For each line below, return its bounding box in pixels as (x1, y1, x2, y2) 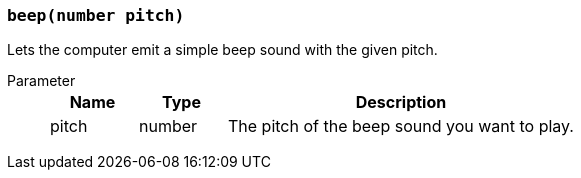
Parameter (7, 72, 76, 90)
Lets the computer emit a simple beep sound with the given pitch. (7, 41, 438, 59)
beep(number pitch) (7, 6, 185, 25)
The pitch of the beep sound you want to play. (227, 116, 574, 137)
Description (355, 92, 447, 113)
